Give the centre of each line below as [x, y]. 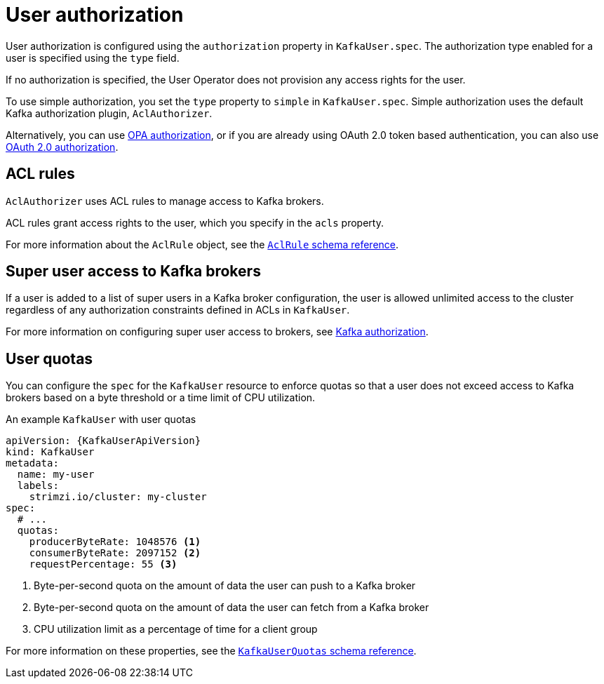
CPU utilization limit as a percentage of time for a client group [176, 629]
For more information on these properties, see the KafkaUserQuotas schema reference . [211, 651]
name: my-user [56, 475]
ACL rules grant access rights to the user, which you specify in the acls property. [195, 222]
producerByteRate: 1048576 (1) [115, 542]
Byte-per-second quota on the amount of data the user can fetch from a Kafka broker [231, 608]
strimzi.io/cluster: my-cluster [118, 497]
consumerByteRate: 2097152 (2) [115, 553]
